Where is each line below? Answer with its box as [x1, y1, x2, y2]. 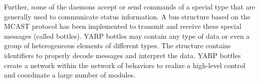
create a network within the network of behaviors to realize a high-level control [4, 60, 246, 70]
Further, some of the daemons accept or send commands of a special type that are [4, 1, 256, 11]
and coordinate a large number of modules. [4, 70, 136, 80]
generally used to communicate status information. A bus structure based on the [4, 11, 251, 21]
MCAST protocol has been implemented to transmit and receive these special [4, 21, 242, 31]
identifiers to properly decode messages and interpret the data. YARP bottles [4, 50, 241, 60]
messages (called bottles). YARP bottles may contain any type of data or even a [4, 30, 250, 41]
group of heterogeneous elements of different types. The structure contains [4, 40, 231, 51]
